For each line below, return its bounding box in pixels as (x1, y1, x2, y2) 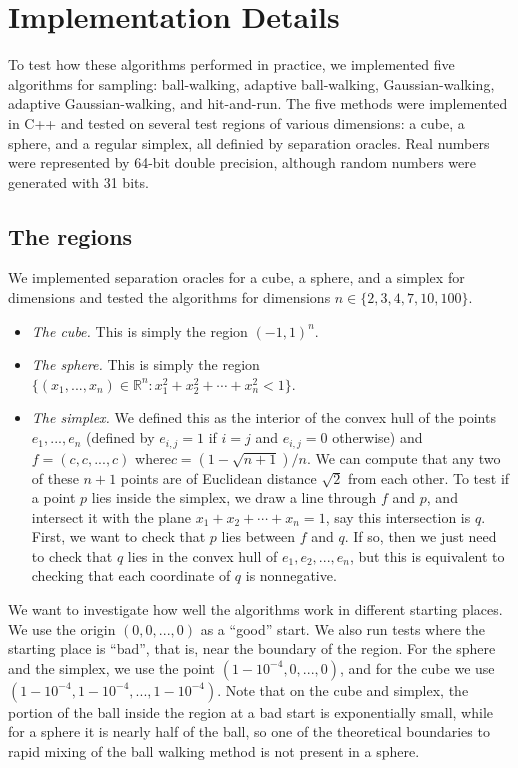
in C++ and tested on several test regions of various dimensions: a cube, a (8, 112, 465, 133)
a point (31, 487, 76, 508)
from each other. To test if (347, 467, 510, 488)
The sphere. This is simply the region (31, 354, 260, 375)
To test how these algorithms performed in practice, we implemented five (8, 54, 455, 75)
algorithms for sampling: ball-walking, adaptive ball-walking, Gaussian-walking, (8, 73, 495, 94)
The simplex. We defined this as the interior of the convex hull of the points (31, 407, 496, 428)
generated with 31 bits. (8, 171, 149, 192)
